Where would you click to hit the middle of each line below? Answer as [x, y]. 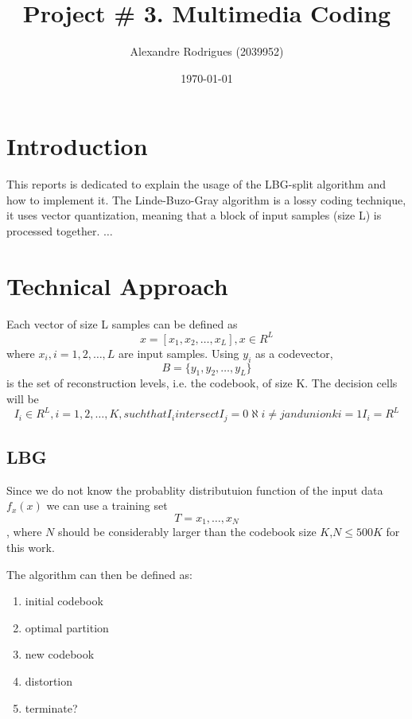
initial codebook [64, 601]
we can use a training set [107, 505]
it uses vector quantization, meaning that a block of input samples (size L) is [194, 215]
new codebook [60, 654]
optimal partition [67, 627]
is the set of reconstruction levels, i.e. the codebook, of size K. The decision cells [202, 383]
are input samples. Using [179, 353]
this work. [31, 548]
